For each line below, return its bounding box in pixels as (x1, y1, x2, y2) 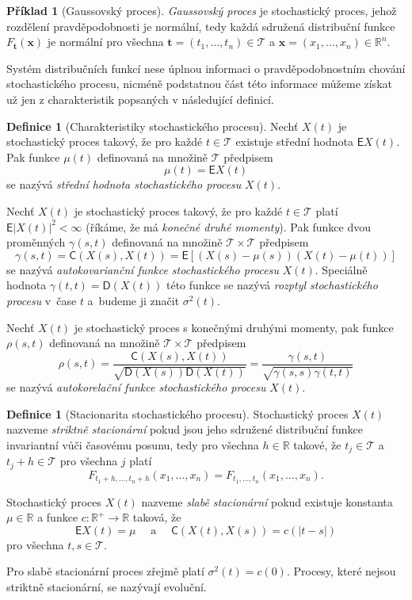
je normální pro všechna (47, 33, 164, 50)
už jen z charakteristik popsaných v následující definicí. (6, 90, 274, 107)
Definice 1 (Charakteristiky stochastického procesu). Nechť (6, 117, 299, 134)
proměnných (6, 234, 66, 250)
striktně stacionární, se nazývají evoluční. (6, 579, 207, 595)
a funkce (37, 509, 78, 525)
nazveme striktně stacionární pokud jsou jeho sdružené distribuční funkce (6, 421, 364, 438)
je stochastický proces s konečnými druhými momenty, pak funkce (74, 319, 394, 335)
